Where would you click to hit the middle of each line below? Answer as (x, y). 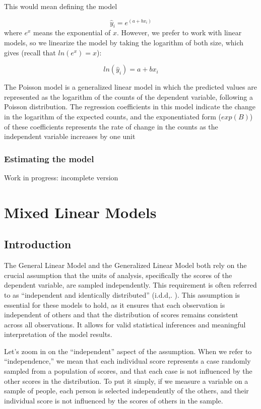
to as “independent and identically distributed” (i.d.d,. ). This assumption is (122, 294)
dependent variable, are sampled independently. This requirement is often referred (130, 285)
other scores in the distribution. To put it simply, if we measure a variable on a (126, 381)
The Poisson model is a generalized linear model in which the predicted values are (130, 87)
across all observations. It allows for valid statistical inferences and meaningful (125, 324)
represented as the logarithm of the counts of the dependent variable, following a (128, 96)
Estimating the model (49, 158)
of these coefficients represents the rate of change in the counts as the (111, 126)
